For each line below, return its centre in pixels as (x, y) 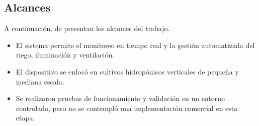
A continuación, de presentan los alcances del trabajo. (87, 28)
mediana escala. (40, 81)
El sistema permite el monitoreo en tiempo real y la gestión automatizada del (135, 45)
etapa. (25, 118)
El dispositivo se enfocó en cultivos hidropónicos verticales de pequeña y (127, 71)
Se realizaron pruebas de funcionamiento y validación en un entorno (120, 98)
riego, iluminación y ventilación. (65, 55)
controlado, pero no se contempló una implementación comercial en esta (127, 108)
